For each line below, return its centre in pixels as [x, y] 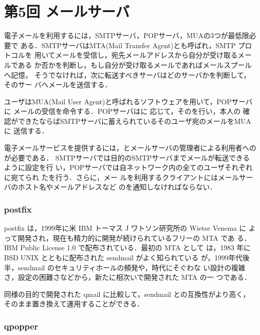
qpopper [21, 326]
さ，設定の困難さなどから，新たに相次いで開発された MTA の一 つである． [128, 277]
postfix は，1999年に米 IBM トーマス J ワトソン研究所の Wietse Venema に [125, 228]
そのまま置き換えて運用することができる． [74, 304]
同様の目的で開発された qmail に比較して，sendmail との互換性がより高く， [127, 294]
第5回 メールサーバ [67, 11]
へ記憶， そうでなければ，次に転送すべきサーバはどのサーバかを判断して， [127, 74]
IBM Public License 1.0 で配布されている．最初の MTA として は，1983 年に [127, 247]
